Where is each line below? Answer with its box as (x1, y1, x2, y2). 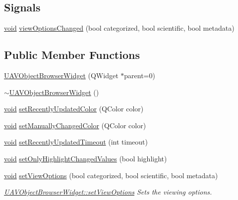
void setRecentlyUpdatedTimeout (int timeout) (4, 137, 148, 147)
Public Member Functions (4, 47, 140, 62)
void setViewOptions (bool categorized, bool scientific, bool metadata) (4, 170, 218, 180)
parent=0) (124, 70, 155, 80)
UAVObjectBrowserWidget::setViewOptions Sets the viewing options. (4, 187, 212, 197)
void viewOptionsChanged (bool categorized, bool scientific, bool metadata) (4, 23, 235, 33)
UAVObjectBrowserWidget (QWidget (4, 70, 119, 80)
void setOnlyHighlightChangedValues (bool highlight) (4, 153, 167, 163)
